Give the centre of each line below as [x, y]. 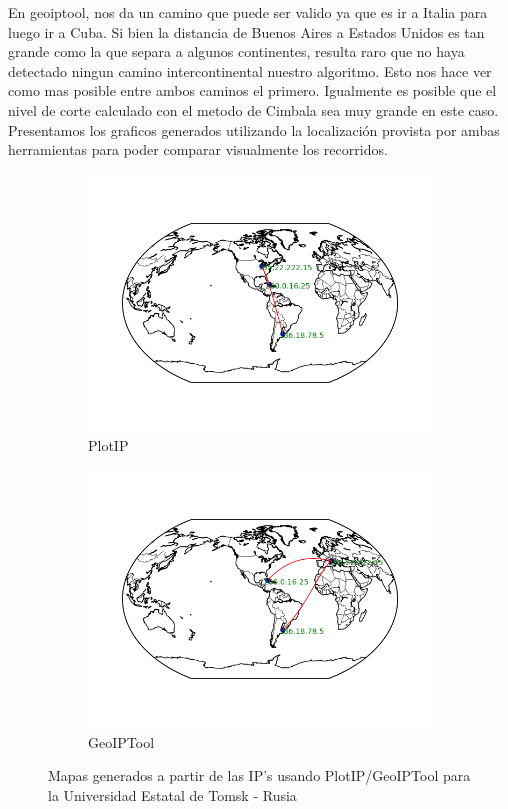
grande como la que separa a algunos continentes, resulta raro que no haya [236, 51]
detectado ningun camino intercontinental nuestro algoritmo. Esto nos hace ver [250, 70]
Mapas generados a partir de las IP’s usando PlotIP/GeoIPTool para [259, 775]
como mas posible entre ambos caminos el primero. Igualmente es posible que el [252, 90]
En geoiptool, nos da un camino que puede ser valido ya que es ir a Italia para [248, 12]
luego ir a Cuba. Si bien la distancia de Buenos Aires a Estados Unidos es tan [246, 31]
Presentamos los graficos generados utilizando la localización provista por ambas [254, 129]
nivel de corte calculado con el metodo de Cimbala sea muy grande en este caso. [253, 109]
